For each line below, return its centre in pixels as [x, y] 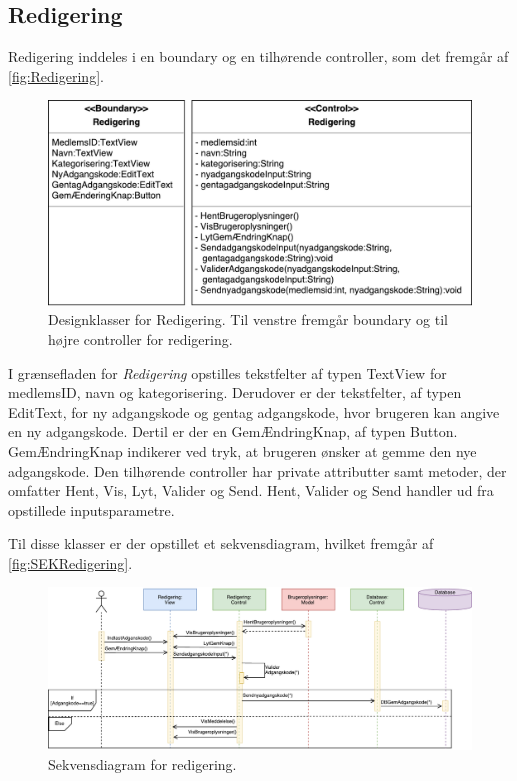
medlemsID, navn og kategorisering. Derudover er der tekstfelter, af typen [235, 392]
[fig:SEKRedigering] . [70, 562]
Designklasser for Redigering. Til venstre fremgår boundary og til [248, 319]
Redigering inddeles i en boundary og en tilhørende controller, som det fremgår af [258, 56]
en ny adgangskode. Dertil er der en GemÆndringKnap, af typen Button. [233, 431]
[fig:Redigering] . [56, 75]
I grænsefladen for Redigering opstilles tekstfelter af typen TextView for [227, 372]
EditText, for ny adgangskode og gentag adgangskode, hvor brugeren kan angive [254, 411]
